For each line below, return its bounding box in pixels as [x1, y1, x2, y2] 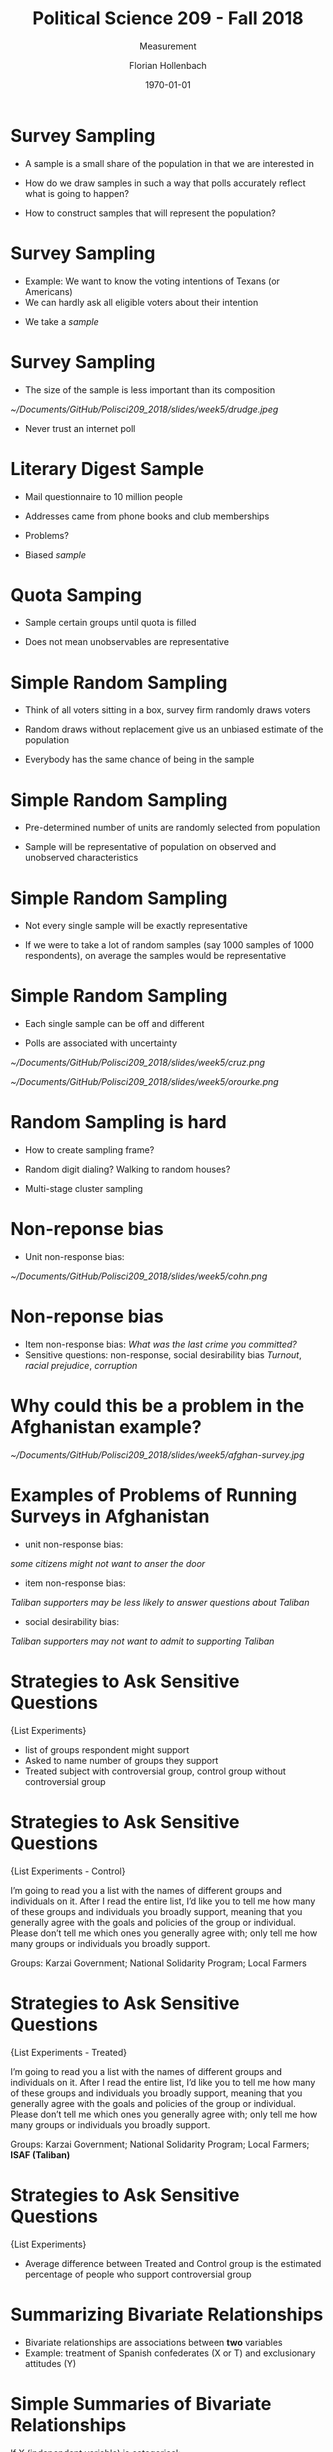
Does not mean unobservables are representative [24, 636, 230, 648]
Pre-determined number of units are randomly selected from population [24, 822, 321, 834]
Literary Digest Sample [10, 457, 205, 480]
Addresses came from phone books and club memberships [24, 510, 270, 522]
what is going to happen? [24, 187, 130, 199]
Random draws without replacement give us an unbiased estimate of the [24, 723, 324, 736]
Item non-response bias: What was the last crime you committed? [24, 1338, 298, 1350]
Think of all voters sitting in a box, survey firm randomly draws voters [24, 704, 311, 716]
